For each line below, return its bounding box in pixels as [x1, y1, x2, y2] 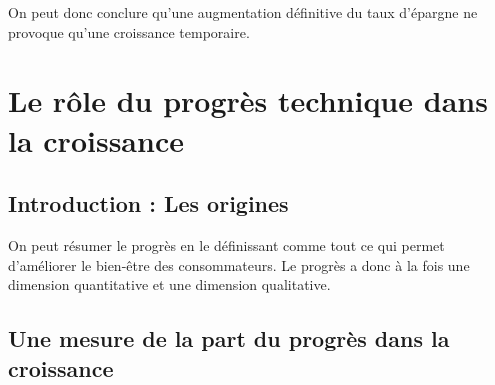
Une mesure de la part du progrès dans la [8, 323, 450, 354]
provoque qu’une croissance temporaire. [8, 21, 250, 42]
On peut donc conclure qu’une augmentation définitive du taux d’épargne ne [8, 2, 478, 22]
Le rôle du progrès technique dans [8, 80, 488, 121]
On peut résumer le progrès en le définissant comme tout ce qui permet [8, 234, 445, 255]
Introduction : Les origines [8, 188, 289, 219]
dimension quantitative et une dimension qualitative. [8, 274, 331, 295]
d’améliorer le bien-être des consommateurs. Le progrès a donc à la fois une [8, 254, 470, 275]
